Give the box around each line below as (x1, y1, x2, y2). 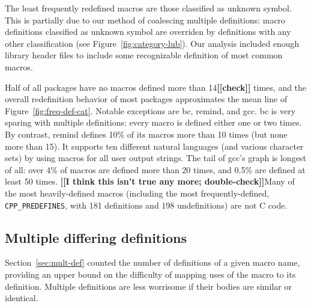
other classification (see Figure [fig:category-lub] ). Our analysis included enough (5, 37, 300, 49)
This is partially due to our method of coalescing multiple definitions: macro (5, 13, 286, 26)
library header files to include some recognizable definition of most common (5, 49, 283, 61)
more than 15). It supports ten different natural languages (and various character (5, 139, 304, 152)
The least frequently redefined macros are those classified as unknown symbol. (5, 2, 292, 14)
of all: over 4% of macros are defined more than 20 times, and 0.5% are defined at (5, 163, 306, 176)
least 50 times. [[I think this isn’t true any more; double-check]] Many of (5, 175, 295, 188)
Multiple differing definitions (5, 228, 187, 246)
